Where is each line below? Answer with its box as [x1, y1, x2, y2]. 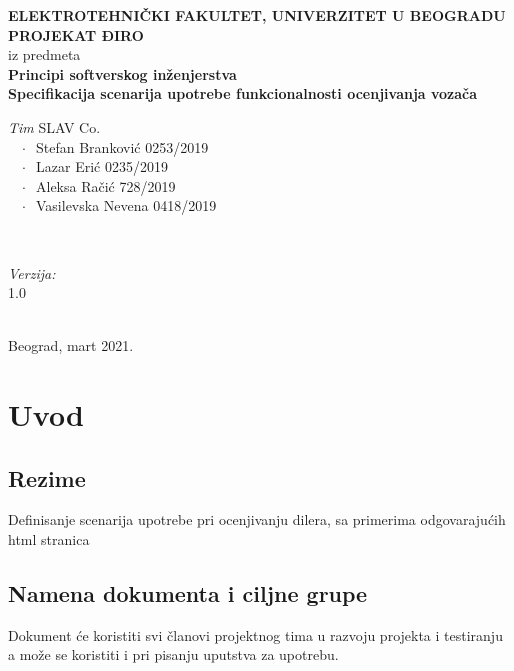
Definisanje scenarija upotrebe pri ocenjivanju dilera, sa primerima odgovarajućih [8, 509, 506, 530]
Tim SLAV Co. [8, 116, 101, 137]
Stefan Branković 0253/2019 [36, 136, 209, 157]
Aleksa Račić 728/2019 [36, 175, 176, 196]
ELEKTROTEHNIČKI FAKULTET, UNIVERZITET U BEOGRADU [8, 5, 506, 25]
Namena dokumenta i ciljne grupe [8, 578, 368, 609]
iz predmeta [8, 44, 81, 65]
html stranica [8, 529, 90, 550]
